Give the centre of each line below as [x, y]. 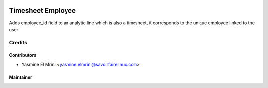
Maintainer [21, 77]
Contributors [23, 55]
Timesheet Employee [43, 11]
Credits [18, 42]
